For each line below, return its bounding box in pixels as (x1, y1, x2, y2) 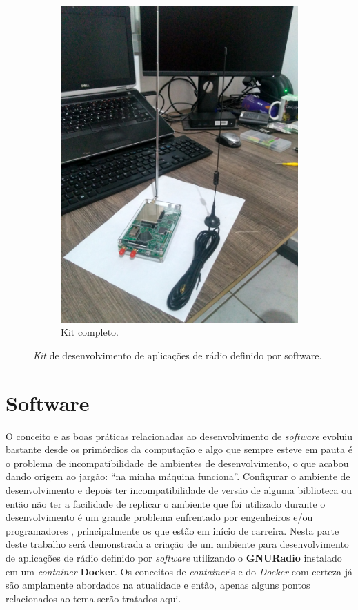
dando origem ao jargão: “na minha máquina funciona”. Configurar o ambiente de (6, 469, 350, 484)
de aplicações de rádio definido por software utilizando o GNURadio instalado (6, 550, 342, 564)
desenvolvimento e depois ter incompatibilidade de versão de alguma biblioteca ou (6, 482, 352, 497)
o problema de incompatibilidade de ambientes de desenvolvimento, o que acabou (6, 455, 349, 470)
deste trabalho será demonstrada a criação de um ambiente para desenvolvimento (6, 537, 349, 551)
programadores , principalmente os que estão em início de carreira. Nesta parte (6, 523, 339, 537)
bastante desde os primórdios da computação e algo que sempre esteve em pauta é (6, 442, 352, 457)
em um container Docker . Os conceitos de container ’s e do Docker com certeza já (6, 564, 352, 578)
